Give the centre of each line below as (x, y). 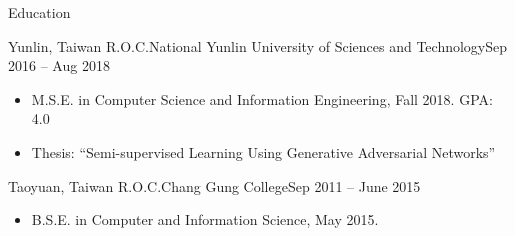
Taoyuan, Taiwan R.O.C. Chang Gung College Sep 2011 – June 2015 (214, 185)
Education (39, 12)
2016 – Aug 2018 (59, 65)
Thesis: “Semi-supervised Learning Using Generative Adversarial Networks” (263, 151)
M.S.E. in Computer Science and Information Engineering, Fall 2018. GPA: (262, 98)
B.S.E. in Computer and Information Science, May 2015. (205, 219)
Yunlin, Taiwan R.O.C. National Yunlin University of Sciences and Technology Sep (258, 45)
